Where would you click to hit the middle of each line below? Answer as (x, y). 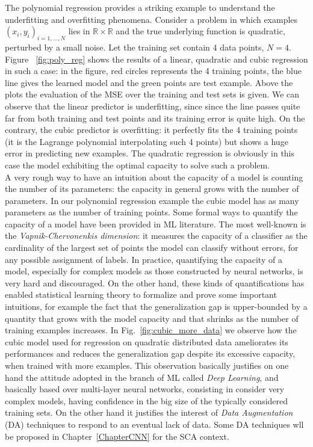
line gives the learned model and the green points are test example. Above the (149, 82)
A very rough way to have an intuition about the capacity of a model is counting (154, 177)
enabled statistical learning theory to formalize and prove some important (141, 294)
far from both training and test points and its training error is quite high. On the (155, 118)
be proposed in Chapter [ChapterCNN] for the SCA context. (117, 436)
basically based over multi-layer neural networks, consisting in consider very (145, 389)
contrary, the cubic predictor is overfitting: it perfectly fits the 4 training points (151, 130)
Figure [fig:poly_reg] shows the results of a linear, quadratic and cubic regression (156, 59)
